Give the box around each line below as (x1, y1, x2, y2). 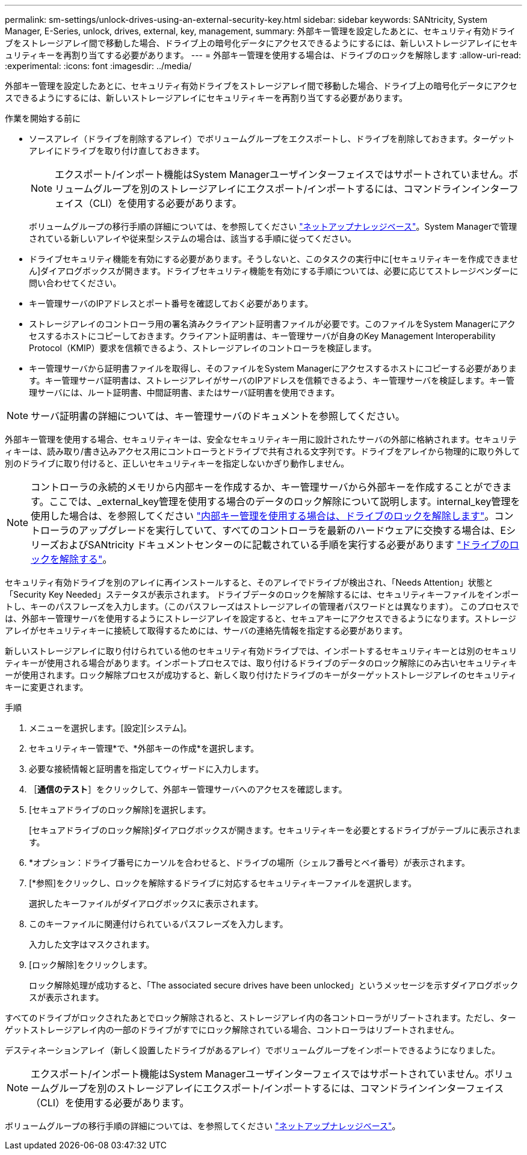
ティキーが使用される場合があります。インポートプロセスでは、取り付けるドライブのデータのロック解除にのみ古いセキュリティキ (5, 658, 517, 668)
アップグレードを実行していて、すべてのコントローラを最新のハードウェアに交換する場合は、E (79, 524, 507, 536)
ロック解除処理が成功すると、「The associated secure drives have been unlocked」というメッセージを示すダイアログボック (29, 980, 519, 990)
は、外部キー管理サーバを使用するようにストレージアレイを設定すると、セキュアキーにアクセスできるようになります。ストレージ (5, 613, 517, 623)
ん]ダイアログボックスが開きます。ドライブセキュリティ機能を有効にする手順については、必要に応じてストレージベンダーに (29, 266, 519, 276)
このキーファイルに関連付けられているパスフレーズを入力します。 (29, 919, 288, 929)
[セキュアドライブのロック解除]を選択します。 (29, 804, 211, 815)
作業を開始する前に (5, 113, 81, 123)
